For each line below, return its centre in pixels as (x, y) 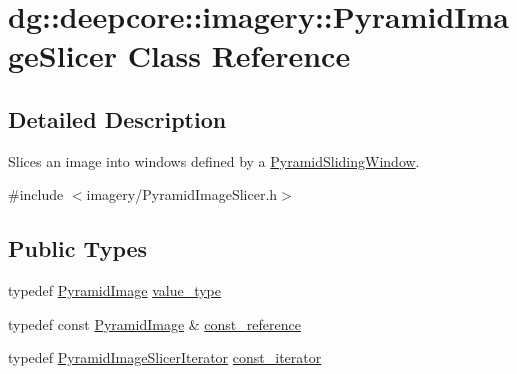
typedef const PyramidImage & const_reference (154, 323)
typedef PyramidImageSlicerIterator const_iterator (165, 357)
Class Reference (239, 55)
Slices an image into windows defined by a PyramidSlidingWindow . (214, 160)
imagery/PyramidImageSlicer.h (182, 194)
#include (36, 194)
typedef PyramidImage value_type (114, 290)
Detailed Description (117, 118)
